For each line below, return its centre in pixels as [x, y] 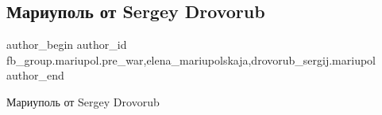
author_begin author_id [67, 45]
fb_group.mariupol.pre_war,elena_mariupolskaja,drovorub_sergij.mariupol [191, 59]
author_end [35, 75]
